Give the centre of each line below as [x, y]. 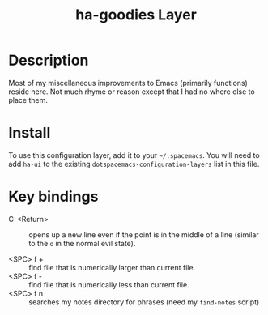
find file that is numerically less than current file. [109, 284]
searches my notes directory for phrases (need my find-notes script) [144, 302]
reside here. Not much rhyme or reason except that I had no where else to [132, 92]
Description [49, 60]
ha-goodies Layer [136, 15]
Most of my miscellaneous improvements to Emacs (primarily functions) [128, 83]
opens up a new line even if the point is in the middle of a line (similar [144, 234]
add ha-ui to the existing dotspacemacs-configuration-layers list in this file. [134, 164]
